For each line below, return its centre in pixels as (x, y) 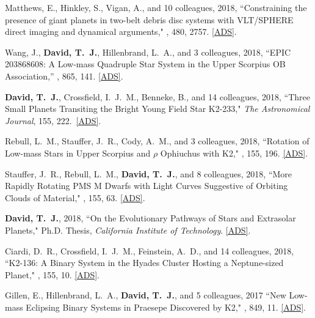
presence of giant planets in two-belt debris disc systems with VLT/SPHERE (149, 19)
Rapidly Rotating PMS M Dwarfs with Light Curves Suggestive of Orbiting (147, 186)
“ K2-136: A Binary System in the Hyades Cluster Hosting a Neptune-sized (144, 263)
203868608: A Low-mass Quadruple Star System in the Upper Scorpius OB (145, 64)
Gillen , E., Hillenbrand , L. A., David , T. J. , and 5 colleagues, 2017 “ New (146, 295)
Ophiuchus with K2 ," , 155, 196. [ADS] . (234, 153)
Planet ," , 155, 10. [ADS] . (52, 274)
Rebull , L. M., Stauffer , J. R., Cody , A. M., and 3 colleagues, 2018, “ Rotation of (157, 141)
